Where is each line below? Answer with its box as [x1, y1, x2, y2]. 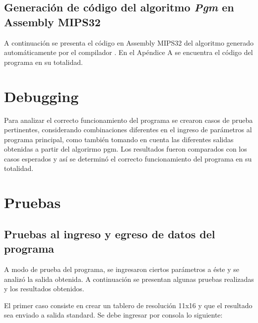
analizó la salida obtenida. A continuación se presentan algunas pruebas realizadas [4, 273, 254, 284]
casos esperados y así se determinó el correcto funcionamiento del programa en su [4, 153, 252, 163]
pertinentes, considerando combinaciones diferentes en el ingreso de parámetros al [4, 124, 252, 135]
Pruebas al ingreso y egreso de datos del [4, 226, 215, 241]
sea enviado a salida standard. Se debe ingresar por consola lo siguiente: [4, 310, 223, 320]
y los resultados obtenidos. [4, 283, 84, 294]
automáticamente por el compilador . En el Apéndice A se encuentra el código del [4, 47, 253, 57]
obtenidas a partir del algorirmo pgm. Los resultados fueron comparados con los [4, 144, 247, 154]
